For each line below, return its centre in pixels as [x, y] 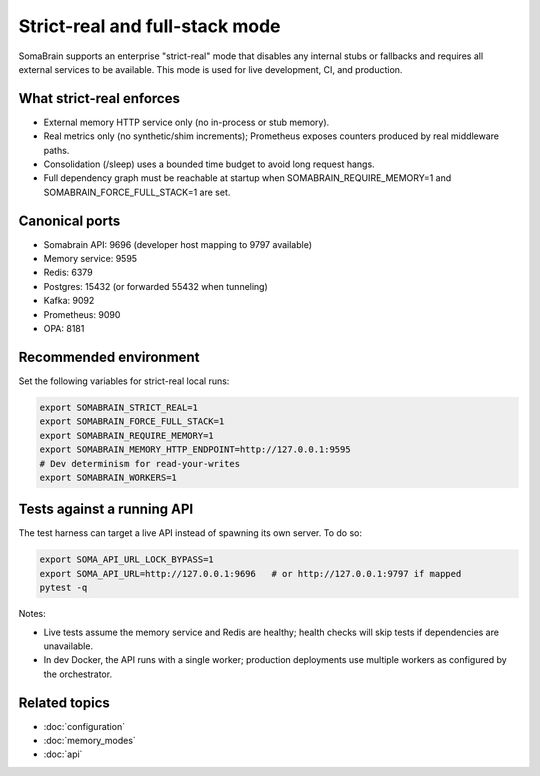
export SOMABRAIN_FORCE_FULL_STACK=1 [132, 421]
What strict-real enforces [99, 98]
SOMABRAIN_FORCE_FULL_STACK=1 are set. [137, 192]
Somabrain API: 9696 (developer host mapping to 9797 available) [178, 244]
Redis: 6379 [68, 272]
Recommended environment [109, 356]
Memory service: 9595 [90, 259]
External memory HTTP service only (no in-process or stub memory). [186, 122]
